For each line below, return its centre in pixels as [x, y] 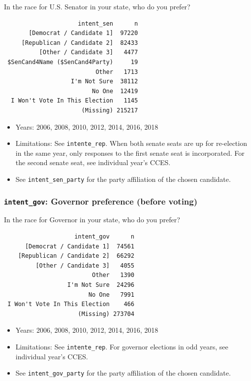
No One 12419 [115, 91]
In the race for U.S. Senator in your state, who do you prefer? [97, 6]
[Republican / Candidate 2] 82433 [80, 43]
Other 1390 [113, 275]
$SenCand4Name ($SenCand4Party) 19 [73, 62]
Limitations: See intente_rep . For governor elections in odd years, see [122, 346]
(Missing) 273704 [106, 314]
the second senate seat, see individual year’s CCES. [93, 162]
